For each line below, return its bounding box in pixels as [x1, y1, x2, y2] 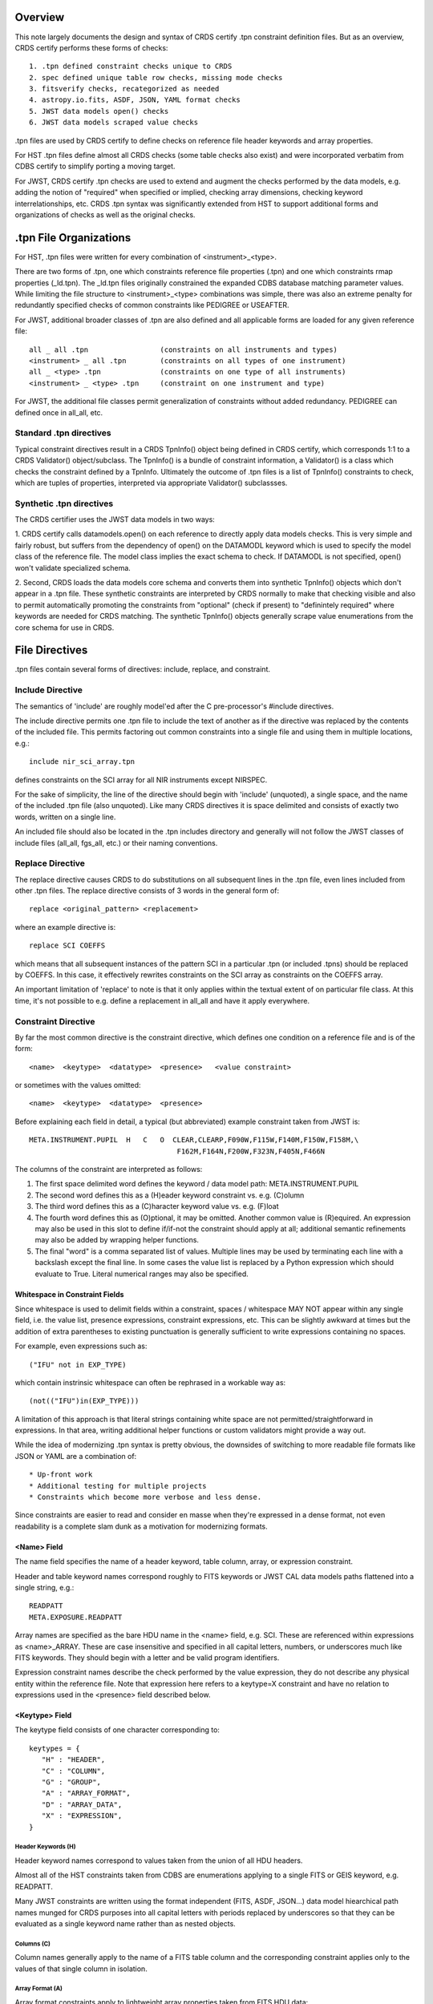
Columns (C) [14, 1940, 51, 1948]
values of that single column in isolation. [14, 1964, 148, 1974]
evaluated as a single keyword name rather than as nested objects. [14, 1918, 236, 1928]
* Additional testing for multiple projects [29, 1481, 208, 1490]
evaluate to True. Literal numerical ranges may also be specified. [34, 1269, 249, 1279]
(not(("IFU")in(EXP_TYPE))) [29, 1396, 140, 1406]
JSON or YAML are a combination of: [14, 1451, 137, 1461]
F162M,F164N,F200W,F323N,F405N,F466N [176, 1146, 326, 1156]
